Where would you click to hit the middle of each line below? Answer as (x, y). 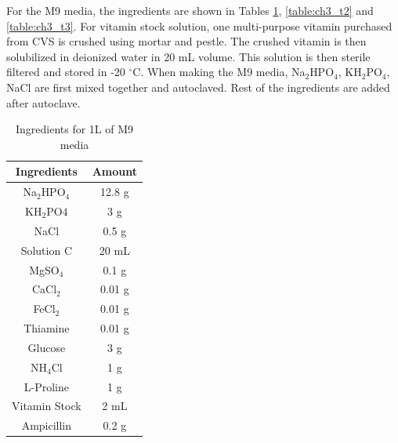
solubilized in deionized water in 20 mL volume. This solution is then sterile (188, 56)
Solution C (47, 250)
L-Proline (46, 386)
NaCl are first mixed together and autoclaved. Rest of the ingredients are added (198, 87)
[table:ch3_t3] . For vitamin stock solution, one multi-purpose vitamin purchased (199, 25)
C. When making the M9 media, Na (219, 72)
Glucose (47, 347)
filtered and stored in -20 (66, 72)
